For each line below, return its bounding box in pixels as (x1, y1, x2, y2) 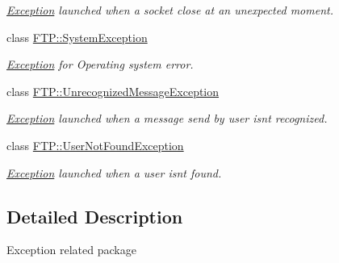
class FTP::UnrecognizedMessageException (6, 82, 220, 99)
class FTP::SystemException (6, 28, 148, 45)
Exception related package (6, 241, 136, 258)
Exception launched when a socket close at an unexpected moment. (6, 2, 333, 18)
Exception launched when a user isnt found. (6, 164, 222, 181)
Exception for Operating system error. (6, 56, 194, 73)
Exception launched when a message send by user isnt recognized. (6, 110, 328, 127)
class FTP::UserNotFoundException (6, 136, 184, 153)
